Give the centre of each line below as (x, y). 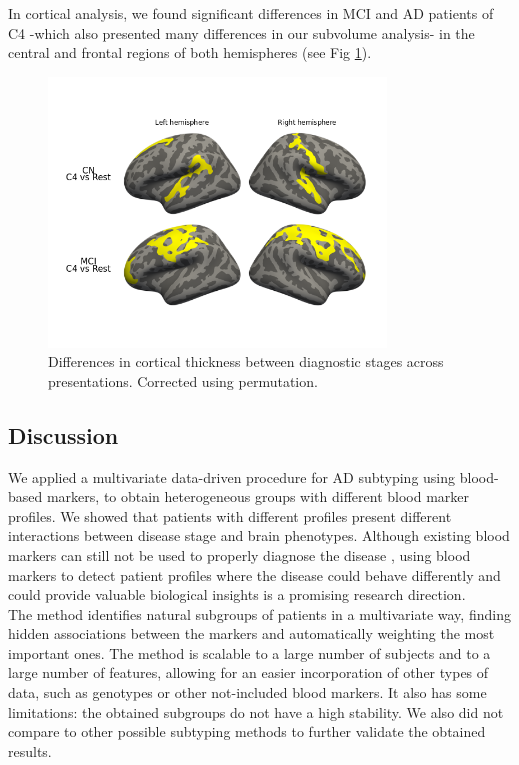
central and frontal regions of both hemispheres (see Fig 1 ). (190, 52)
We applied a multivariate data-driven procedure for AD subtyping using (232, 476)
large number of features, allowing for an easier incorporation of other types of (248, 672)
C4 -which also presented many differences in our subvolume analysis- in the (241, 32)
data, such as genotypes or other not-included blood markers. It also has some (247, 692)
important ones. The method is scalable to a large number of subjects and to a (249, 652)
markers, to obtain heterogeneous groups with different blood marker (258, 496)
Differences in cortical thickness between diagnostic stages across (246, 361)
